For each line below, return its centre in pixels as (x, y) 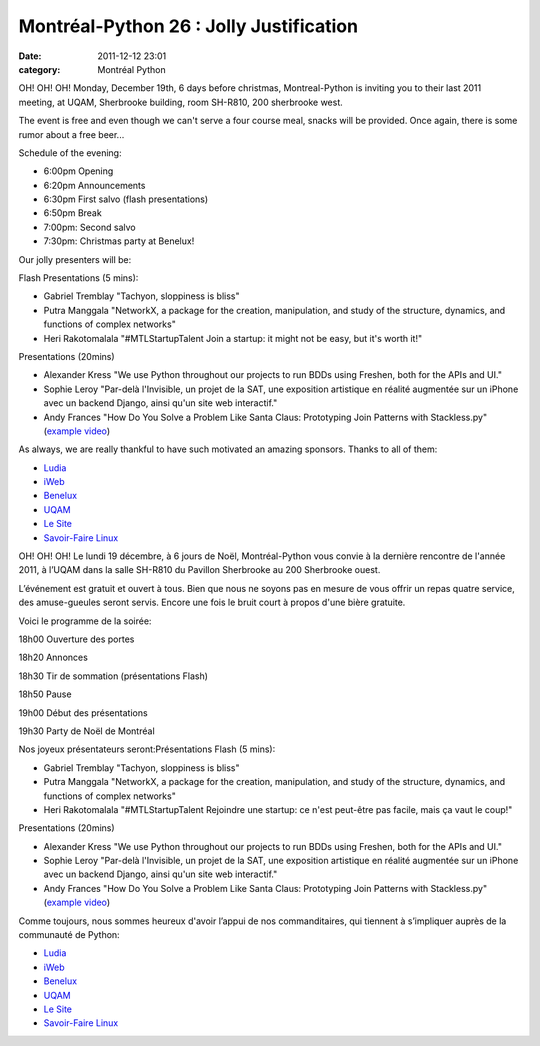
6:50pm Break (72, 213)
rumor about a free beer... (71, 134)
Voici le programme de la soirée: (85, 621)
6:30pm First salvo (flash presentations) (126, 199)
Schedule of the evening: (70, 152)
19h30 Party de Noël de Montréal (86, 731)
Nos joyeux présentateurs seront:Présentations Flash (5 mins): (147, 749)
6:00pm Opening (78, 171)
